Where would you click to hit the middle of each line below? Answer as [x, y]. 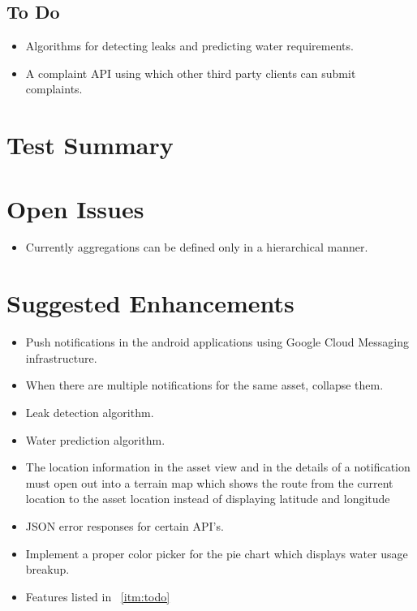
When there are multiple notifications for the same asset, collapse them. [204, 385]
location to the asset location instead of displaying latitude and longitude [208, 499]
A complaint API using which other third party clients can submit [191, 73]
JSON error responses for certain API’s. [125, 525]
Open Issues [75, 208]
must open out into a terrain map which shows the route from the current [209, 482]
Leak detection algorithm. [90, 412]
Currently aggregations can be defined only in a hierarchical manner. [197, 247]
